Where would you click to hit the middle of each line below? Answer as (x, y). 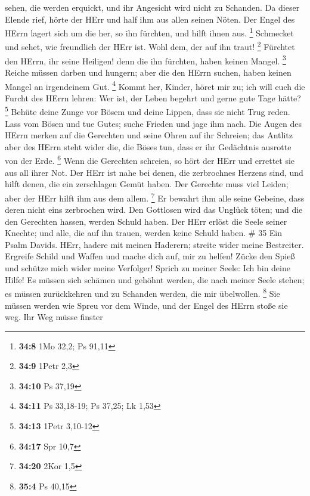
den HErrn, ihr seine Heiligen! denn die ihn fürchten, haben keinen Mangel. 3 (145, 60)
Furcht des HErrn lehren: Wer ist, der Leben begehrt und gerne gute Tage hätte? (153, 97)
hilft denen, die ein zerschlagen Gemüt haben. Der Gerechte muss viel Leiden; (147, 184)
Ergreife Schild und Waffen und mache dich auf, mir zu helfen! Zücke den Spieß (150, 256)
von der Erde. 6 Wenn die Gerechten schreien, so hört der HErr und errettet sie (150, 160)
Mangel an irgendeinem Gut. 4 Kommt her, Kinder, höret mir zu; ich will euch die (155, 85)
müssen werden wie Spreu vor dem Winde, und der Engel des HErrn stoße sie (146, 305)
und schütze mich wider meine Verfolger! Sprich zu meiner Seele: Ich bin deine (148, 268)
